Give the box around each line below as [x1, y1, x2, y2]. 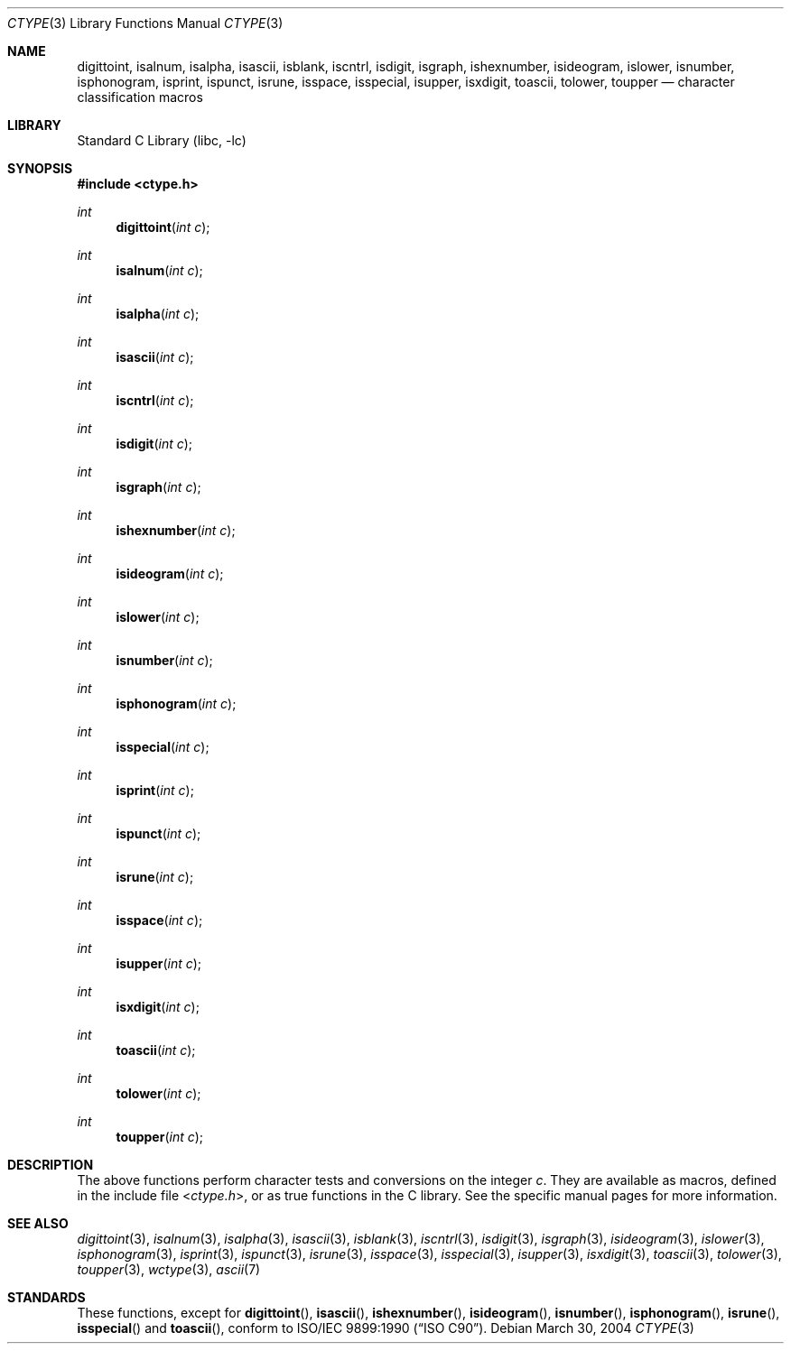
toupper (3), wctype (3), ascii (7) [77, 1262, 261, 1277]
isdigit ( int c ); [116, 436, 193, 451]
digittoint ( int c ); [116, 219, 210, 235]
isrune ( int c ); [116, 869, 194, 884]
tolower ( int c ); [116, 1086, 201, 1101]
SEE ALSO [7, 1216, 69, 1231]
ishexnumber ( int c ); [116, 523, 236, 538]
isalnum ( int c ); [116, 263, 203, 278]
